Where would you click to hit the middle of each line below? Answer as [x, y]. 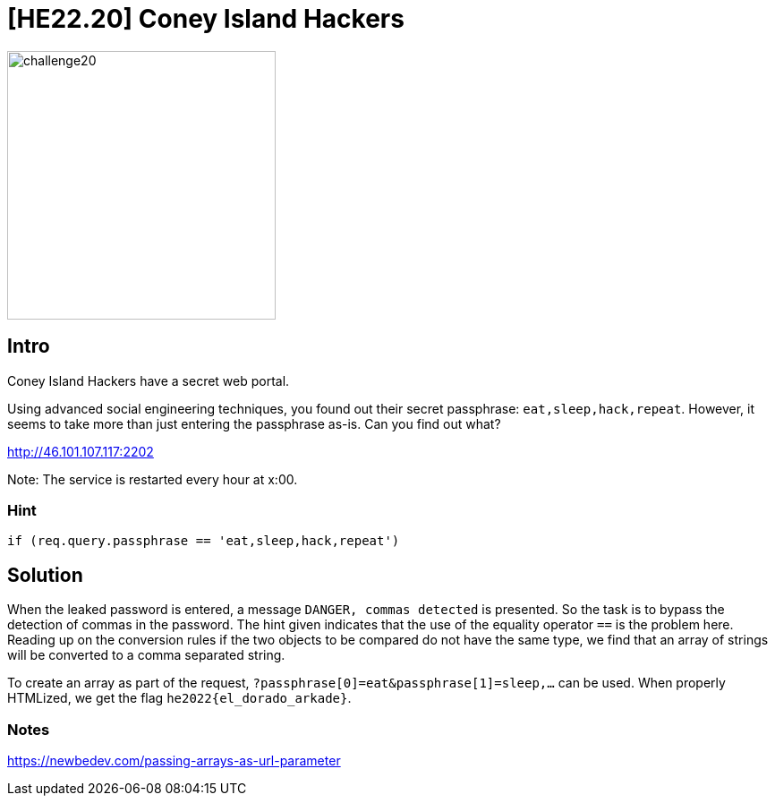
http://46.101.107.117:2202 [81, 451]
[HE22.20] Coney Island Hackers [206, 19]
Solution [45, 575]
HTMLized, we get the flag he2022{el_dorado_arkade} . [179, 698]
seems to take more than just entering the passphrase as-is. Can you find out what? [254, 423]
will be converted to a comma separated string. [146, 655]
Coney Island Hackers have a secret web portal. [149, 380]
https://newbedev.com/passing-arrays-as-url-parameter [174, 760]
